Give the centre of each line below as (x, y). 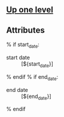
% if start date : (23, 45)
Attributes (25, 30)
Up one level (30, 10)
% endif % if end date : (32, 77)
